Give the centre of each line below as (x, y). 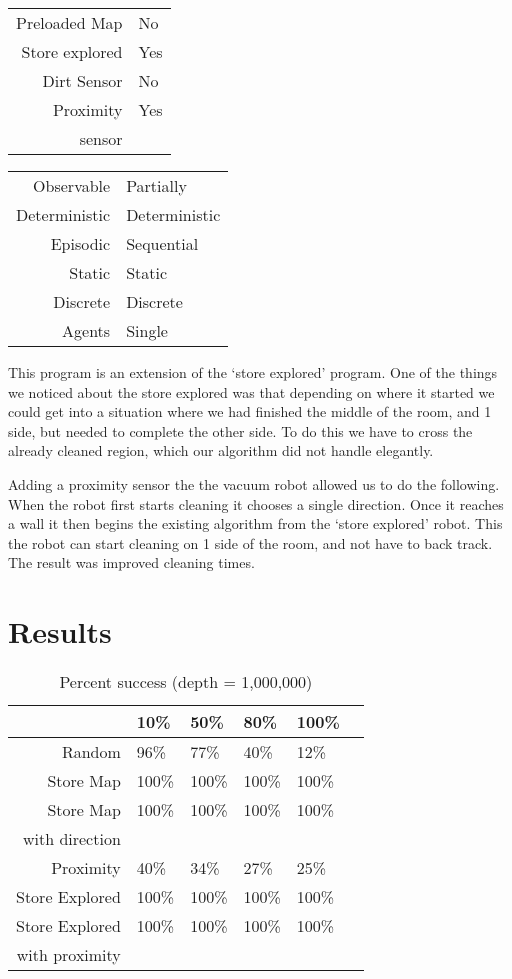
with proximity (68, 955)
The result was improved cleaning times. (131, 562)
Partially (156, 185)
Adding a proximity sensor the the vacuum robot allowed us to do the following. (254, 483)
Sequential (162, 243)
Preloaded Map (69, 22)
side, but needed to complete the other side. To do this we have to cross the (240, 430)
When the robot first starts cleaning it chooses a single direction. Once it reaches (256, 503)
